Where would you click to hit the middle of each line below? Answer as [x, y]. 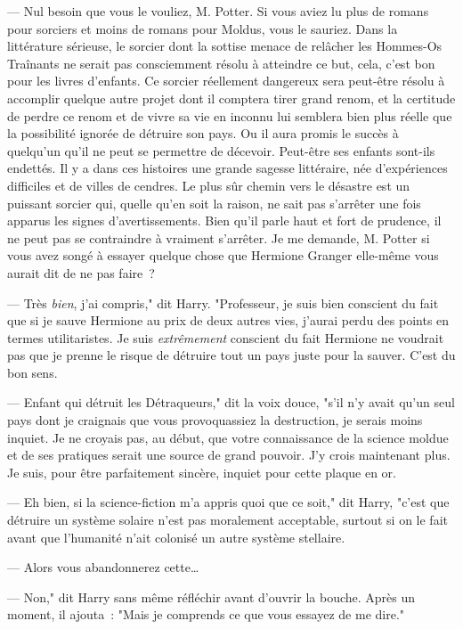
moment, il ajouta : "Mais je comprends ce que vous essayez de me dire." [206, 614]
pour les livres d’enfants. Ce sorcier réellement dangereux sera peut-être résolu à [226, 81]
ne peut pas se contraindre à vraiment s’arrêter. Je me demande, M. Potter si [219, 237]
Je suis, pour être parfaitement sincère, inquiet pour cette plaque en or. [202, 472]
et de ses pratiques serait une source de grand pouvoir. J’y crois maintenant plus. [229, 455]
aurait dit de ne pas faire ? [81, 272]
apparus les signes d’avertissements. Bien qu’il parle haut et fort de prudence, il [224, 221]
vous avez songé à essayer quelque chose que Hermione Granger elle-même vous [223, 255]
